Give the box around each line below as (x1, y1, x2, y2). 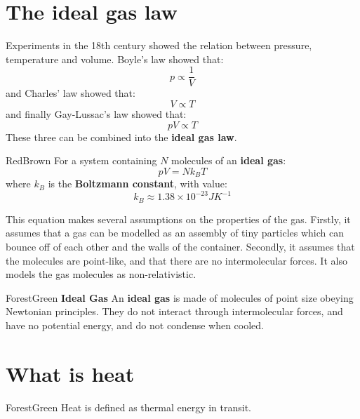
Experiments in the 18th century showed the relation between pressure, (6, 38, 312, 53)
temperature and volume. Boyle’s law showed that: (6, 51, 224, 66)
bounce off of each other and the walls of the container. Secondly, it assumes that (6, 239, 355, 253)
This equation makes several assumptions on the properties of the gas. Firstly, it (6, 211, 351, 226)
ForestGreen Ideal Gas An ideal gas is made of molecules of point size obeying (6, 290, 354, 305)
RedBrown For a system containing (6, 153, 157, 168)
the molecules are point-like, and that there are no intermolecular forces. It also (6, 253, 347, 267)
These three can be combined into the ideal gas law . (6, 129, 237, 144)
